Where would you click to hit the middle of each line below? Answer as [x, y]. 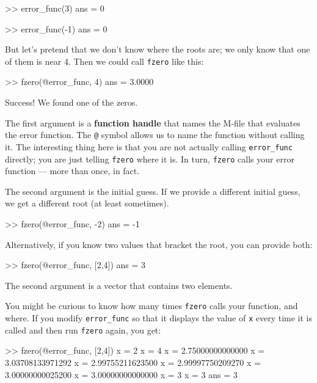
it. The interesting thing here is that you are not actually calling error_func [149, 146]
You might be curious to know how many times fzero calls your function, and [151, 306]
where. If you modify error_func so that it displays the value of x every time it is [159, 318]
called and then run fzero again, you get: [83, 330]
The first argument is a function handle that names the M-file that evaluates [153, 122]
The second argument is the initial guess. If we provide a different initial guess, [153, 191]
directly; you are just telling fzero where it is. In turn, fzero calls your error [150, 159]
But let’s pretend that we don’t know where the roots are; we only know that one [158, 49]
